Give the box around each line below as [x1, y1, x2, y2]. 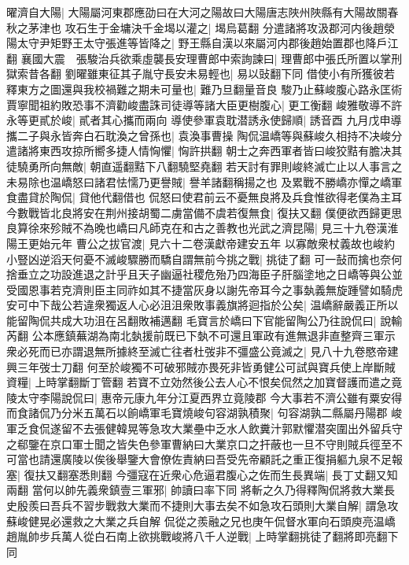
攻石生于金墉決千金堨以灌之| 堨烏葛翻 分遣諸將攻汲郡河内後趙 [64, 19, 384, 35]
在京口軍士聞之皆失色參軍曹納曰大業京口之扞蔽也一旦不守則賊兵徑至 [39, 435, 392, 452]
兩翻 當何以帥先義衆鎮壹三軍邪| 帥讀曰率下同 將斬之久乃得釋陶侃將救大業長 [6, 482, 395, 498]
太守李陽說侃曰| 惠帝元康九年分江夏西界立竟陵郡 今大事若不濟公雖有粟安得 [17, 389, 403, 405]
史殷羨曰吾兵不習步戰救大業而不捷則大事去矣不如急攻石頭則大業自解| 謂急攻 [6, 497, 399, 513]
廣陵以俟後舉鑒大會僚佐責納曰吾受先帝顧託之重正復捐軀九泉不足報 [61, 451, 403, 467]
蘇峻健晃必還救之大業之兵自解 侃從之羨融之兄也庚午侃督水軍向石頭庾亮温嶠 [6, 512, 396, 529]
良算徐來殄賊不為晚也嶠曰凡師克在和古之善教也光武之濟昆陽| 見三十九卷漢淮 [6, 220, 399, 236]
